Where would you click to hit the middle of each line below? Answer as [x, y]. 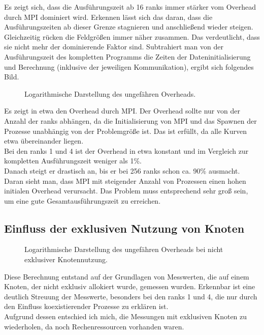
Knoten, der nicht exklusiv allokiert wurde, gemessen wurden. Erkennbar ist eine [130, 286]
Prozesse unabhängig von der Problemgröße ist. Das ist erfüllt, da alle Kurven [126, 131]
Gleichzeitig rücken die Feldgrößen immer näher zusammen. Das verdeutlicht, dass [132, 36]
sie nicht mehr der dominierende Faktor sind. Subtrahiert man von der [114, 47]
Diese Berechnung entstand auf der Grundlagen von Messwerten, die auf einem [127, 276]
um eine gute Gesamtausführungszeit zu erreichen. [82, 200]
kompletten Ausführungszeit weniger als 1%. [73, 161]
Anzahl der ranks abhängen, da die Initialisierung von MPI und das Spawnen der [130, 120]
